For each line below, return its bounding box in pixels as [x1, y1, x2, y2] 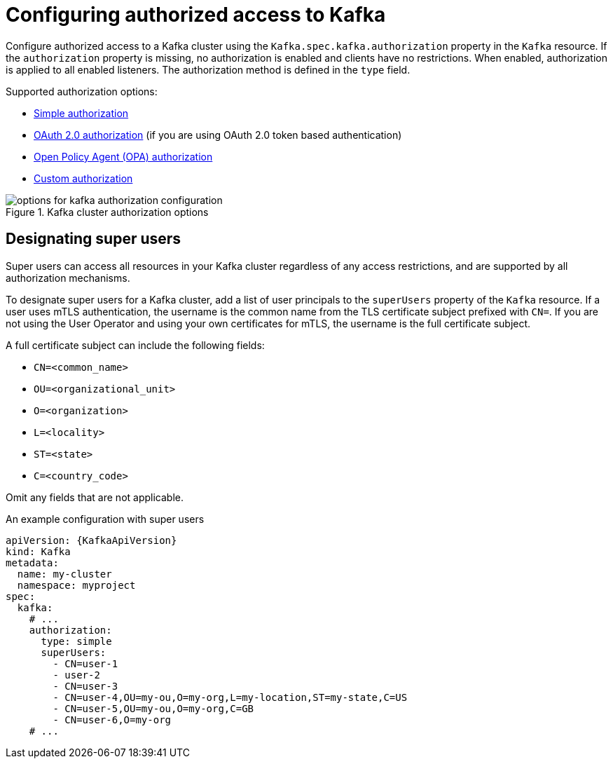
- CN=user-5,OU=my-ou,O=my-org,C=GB [53, 702, 254, 714]
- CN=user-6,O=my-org [53, 714, 172, 725]
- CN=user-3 [53, 680, 118, 692]
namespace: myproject [17, 579, 136, 591]
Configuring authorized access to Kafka [6, 3, 386, 27]
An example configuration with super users [6, 512, 205, 525]
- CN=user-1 [53, 657, 118, 669]
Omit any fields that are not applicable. [6, 491, 184, 503]
